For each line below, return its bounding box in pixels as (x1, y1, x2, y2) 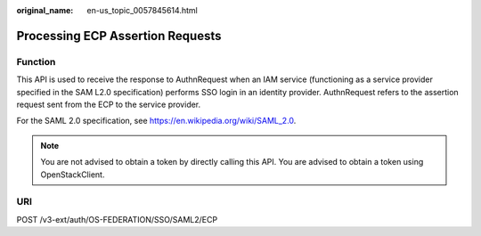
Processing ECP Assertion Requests (16, 28, 222, 44)
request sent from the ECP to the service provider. (16, 99, 201, 110)
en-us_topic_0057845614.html (86, 5, 198, 15)
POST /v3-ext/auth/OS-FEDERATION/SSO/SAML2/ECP (16, 214, 218, 224)
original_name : (16, 5, 74, 15)
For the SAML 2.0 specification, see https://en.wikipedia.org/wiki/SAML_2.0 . (16, 116, 297, 126)
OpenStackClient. (40, 169, 105, 180)
